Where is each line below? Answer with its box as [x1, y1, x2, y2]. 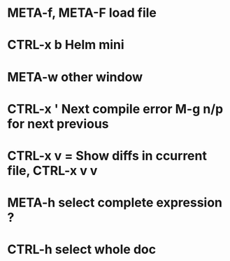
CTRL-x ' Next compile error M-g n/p [7, 101, 224, 117]
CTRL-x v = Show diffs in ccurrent [7, 148, 208, 164]
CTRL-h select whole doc [7, 241, 156, 258]
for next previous [7, 115, 110, 132]
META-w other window [7, 69, 143, 85]
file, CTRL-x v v [7, 162, 98, 178]
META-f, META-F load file [7, 5, 157, 21]
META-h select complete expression [7, 195, 222, 211]
